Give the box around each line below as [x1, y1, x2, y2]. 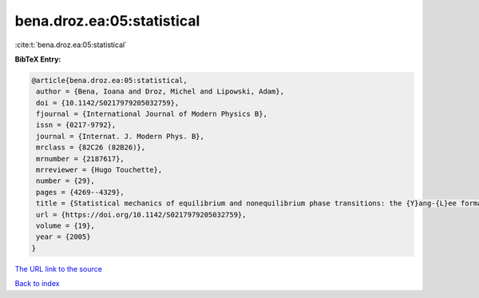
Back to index [14, 279, 60, 288]
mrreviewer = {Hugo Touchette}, [36, 165, 163, 175]
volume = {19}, [36, 221, 96, 230]
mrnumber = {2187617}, [36, 154, 125, 163]
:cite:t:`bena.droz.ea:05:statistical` [14, 40, 128, 50]
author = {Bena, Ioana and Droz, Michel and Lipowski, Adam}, [36, 87, 285, 96]
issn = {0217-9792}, [36, 121, 117, 129]
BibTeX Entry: [14, 54, 61, 64]
